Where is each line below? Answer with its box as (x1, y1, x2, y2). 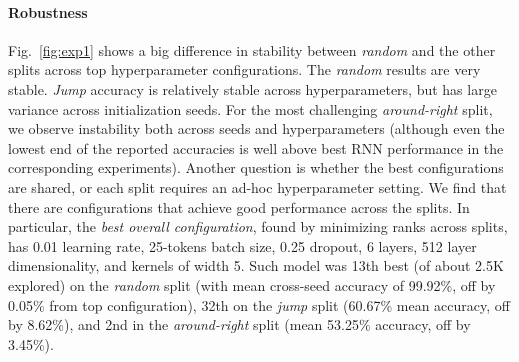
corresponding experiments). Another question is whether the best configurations (8, 157, 504, 178)
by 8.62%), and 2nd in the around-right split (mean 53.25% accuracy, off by (8, 314, 471, 335)
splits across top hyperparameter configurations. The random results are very (8, 59, 481, 80)
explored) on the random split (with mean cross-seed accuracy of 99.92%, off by (8, 274, 496, 295)
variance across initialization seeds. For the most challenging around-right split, (8, 98, 493, 119)
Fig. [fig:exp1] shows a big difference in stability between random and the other (8, 39, 496, 60)
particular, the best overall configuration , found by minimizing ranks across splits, (8, 216, 508, 237)
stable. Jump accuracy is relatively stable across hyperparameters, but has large (8, 78, 497, 99)
